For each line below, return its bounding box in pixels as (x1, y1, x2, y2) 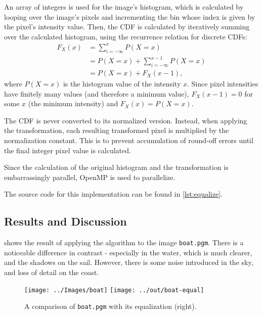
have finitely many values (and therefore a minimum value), (4, 88, 189, 99)
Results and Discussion (4, 213, 127, 229)
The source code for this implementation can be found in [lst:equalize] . (4, 189, 223, 199)
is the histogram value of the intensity (63, 78, 181, 89)
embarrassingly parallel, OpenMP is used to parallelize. (4, 171, 176, 182)
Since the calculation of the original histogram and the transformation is (4, 162, 229, 172)
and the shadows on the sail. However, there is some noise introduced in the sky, (4, 257, 253, 267)
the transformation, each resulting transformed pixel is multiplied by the (4, 125, 229, 136)
